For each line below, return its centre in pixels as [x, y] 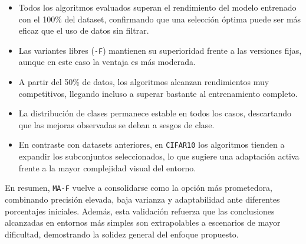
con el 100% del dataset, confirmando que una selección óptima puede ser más [160, 19]
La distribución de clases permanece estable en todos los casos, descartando [155, 113]
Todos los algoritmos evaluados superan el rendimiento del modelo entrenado [157, 7]
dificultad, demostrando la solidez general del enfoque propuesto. [122, 234]
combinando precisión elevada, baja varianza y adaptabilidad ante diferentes [142, 199]
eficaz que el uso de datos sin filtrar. [84, 30]
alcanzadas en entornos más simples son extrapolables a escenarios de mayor [143, 222]
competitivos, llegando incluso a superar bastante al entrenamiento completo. [158, 93]
